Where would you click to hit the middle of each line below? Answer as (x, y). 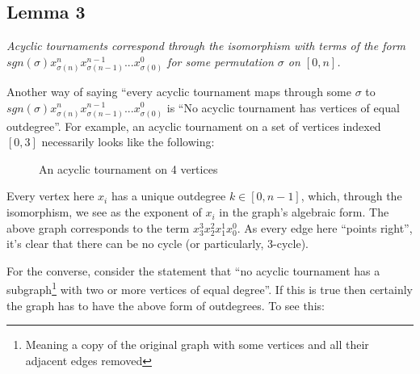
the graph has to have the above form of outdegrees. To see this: (166, 305)
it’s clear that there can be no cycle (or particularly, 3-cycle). (157, 244)
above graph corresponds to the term (98, 227)
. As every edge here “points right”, (325, 227)
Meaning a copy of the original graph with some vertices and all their (197, 345)
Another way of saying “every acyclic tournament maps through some (179, 91)
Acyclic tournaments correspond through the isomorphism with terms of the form (206, 46)
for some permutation (220, 61)
